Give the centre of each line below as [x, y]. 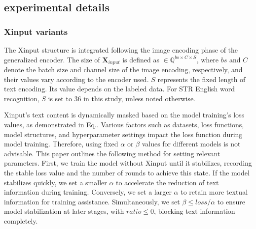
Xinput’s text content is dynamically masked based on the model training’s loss [124, 115]
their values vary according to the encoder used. [76, 79]
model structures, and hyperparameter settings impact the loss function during [123, 134]
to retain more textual [214, 192]
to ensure [231, 201]
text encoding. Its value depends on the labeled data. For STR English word [119, 89]
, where [208, 59]
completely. [21, 220]
